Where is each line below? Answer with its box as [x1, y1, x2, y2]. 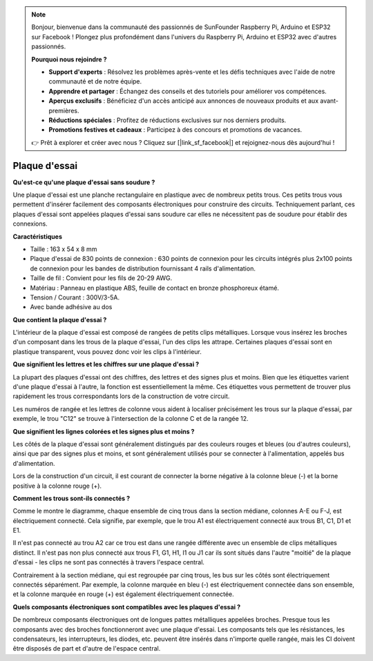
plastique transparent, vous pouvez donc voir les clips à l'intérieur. [12, 347, 202, 355]
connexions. [12, 219, 48, 228]
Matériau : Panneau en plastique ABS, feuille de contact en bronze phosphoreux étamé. [30, 284, 280, 292]
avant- [320, 97, 338, 105]
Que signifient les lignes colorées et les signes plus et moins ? [12, 427, 195, 435]
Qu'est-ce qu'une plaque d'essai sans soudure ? [12, 178, 155, 186]
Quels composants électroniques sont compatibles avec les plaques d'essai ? [12, 602, 241, 611]
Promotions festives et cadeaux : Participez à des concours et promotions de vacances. [48, 126, 303, 134]
